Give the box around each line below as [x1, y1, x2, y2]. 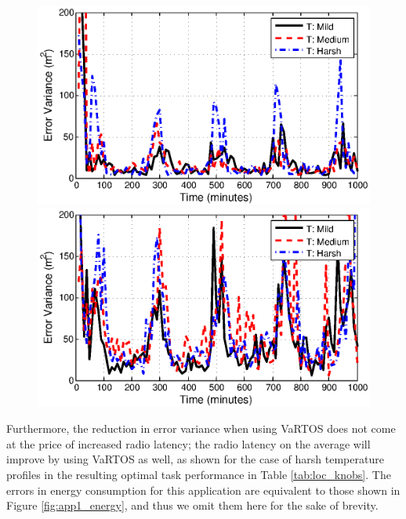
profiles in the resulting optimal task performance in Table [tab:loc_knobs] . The [6, 466, 391, 483]
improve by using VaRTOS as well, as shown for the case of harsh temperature [6, 451, 384, 467]
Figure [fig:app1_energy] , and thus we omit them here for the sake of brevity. [6, 497, 379, 514]
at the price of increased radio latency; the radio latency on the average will [6, 435, 371, 452]
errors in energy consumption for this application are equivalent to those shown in [6, 481, 401, 498]
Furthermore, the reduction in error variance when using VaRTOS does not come [6, 420, 396, 437]
